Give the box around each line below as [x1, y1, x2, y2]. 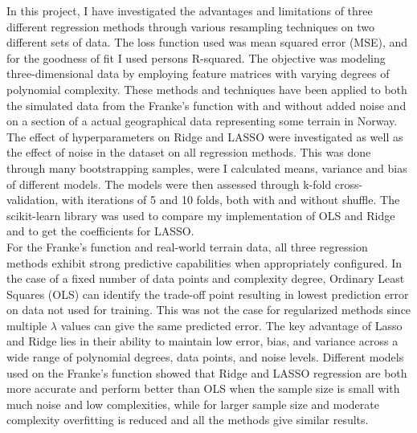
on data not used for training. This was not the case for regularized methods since [6, 301, 411, 318]
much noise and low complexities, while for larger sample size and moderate [6, 395, 379, 412]
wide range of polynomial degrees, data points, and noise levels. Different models [6, 349, 404, 366]
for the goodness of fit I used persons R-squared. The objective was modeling [6, 49, 386, 66]
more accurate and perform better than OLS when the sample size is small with [6, 380, 400, 397]
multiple [6, 317, 47, 333]
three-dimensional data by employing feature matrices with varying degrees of [6, 65, 390, 82]
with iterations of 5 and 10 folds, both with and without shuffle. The [61, 191, 400, 208]
